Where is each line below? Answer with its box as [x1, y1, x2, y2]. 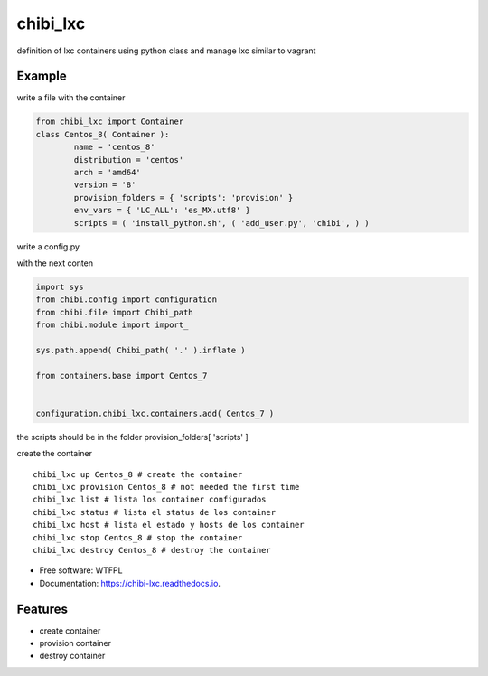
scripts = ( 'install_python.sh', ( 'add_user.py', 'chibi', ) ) [73, 218, 370, 228]
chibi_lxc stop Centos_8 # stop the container [33, 532, 243, 542]
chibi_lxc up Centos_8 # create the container [33, 469, 243, 479]
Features [16, 601, 68, 616]
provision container [39, 638, 112, 649]
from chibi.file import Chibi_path [35, 307, 193, 317]
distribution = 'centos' [73, 155, 184, 164]
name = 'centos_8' [73, 142, 155, 153]
